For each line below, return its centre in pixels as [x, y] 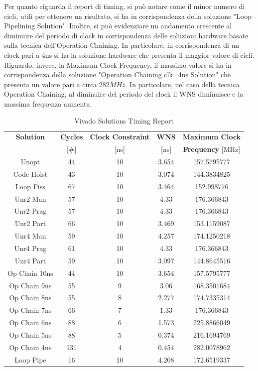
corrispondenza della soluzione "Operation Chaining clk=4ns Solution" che [117, 74]
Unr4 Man [30, 236]
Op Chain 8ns [30, 298]
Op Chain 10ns [30, 273]
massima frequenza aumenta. [48, 103]
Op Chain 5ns [30, 334]
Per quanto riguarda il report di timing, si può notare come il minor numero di [125, 6]
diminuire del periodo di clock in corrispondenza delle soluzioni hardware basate [126, 35]
